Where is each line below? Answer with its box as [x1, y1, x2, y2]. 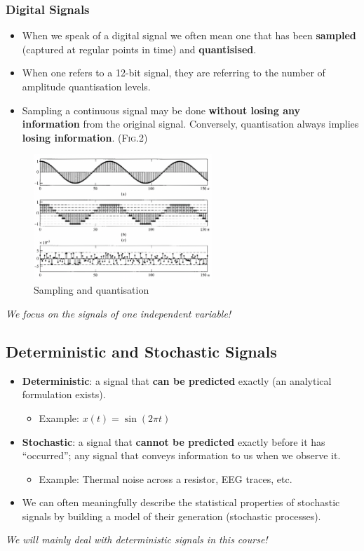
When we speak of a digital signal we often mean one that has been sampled [22, 28, 356, 43]
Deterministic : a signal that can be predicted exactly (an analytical [22, 373, 332, 388]
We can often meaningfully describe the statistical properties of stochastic [22, 495, 340, 510]
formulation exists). [22, 387, 106, 402]
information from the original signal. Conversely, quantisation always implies [22, 116, 359, 131]
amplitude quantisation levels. [22, 79, 151, 93]
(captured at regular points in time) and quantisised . [22, 41, 257, 56]
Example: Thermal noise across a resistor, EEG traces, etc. [39, 471, 292, 486]
